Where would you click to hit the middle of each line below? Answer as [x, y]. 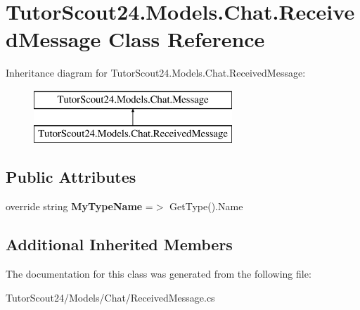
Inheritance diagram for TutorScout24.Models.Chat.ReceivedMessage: [156, 73]
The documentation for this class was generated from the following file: [159, 274]
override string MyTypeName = [79, 206]
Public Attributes [71, 177]
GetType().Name [206, 206]
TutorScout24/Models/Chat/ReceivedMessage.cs [110, 297]
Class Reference [186, 39]
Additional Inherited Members [119, 244]
